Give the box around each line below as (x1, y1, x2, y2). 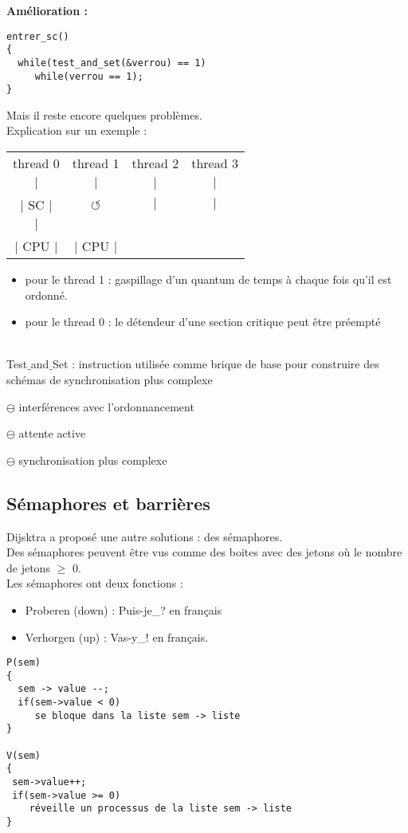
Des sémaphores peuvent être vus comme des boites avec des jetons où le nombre (6, 544, 402, 560)
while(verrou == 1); (34, 70, 143, 82)
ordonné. (25, 286, 68, 303)
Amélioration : (6, 2, 88, 18)
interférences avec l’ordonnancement (18, 398, 194, 415)
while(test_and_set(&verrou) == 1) (18, 57, 206, 69)
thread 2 (131, 154, 179, 173)
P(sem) (6, 657, 41, 669)
